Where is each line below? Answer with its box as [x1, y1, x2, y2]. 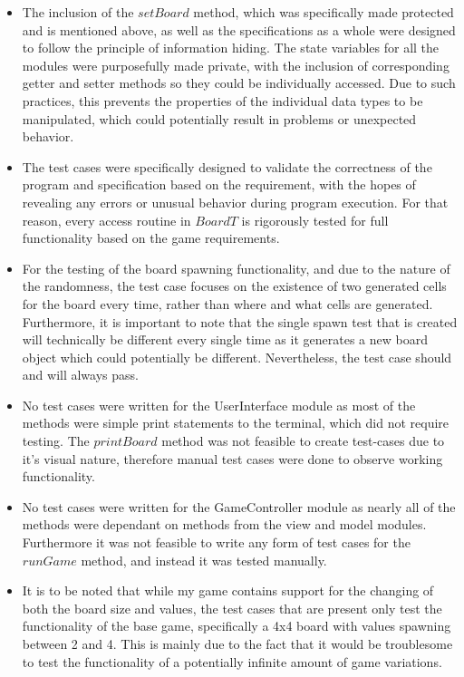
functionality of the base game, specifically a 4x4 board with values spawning [22, 616, 451, 635]
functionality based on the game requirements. [22, 228, 280, 247]
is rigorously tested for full [241, 210, 389, 229]
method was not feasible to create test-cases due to [161, 431, 445, 450]
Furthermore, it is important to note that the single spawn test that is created [22, 312, 458, 331]
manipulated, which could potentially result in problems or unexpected [22, 109, 417, 128]
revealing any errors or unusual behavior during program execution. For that [22, 192, 449, 211]
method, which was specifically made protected [193, 3, 454, 21]
